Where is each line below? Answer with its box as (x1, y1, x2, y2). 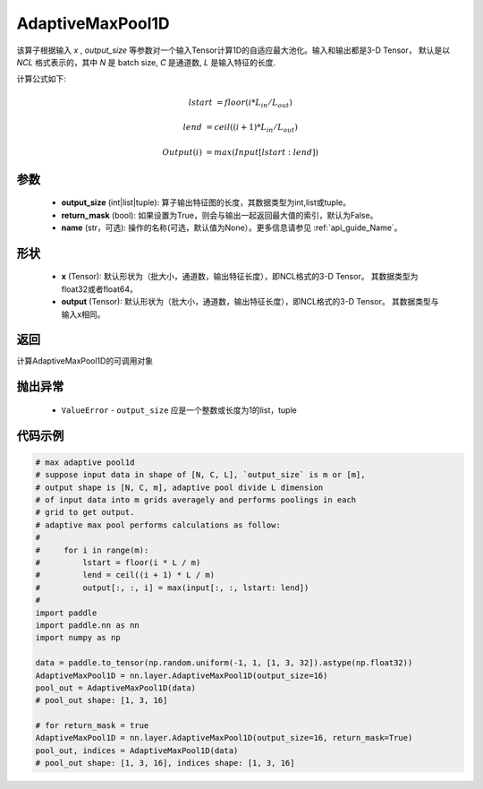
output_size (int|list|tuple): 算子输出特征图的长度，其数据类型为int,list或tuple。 (61, 197, 351, 208)
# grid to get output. (35, 507, 135, 518)
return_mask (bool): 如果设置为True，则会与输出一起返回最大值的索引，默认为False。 (61, 210, 378, 220)
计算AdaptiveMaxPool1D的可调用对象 (16, 356, 154, 366)
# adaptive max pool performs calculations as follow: (35, 519, 281, 530)
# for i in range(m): (35, 545, 149, 555)
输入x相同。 (61, 309, 106, 320)
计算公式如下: (16, 73, 67, 84)
